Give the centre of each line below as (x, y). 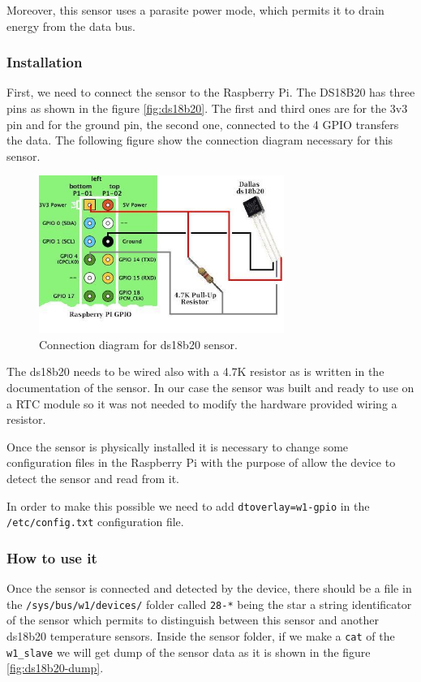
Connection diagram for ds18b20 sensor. (138, 344)
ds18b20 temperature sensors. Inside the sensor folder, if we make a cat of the (201, 635)
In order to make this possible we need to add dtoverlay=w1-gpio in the (188, 505)
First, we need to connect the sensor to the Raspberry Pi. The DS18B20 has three (211, 92)
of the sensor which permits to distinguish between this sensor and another (193, 620)
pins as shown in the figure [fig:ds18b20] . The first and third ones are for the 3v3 (207, 108)
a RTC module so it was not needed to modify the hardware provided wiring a (202, 403)
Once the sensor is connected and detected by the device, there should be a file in (209, 588)
